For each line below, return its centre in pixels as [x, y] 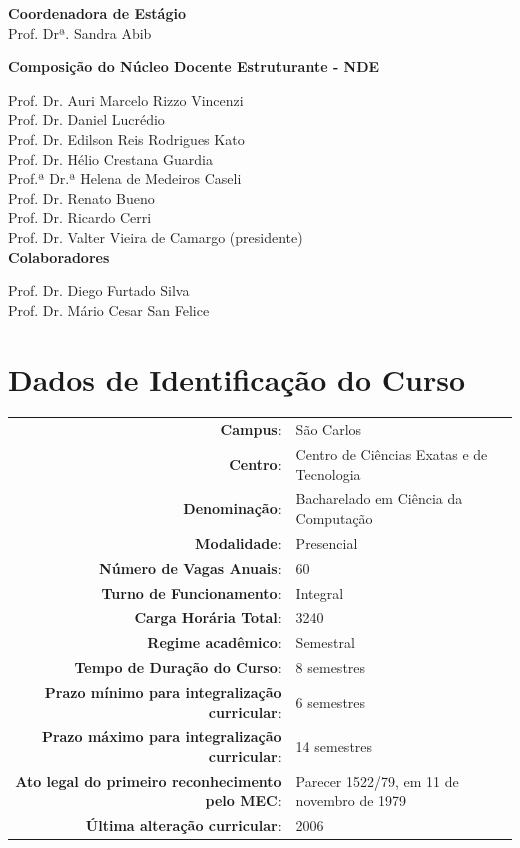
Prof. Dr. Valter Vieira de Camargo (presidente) [155, 236]
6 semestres [330, 701]
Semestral [325, 642]
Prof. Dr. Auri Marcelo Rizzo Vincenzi [126, 99]
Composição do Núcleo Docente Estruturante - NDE [194, 66]
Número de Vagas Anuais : [190, 567]
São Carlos [328, 429]
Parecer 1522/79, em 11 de [377, 780]
